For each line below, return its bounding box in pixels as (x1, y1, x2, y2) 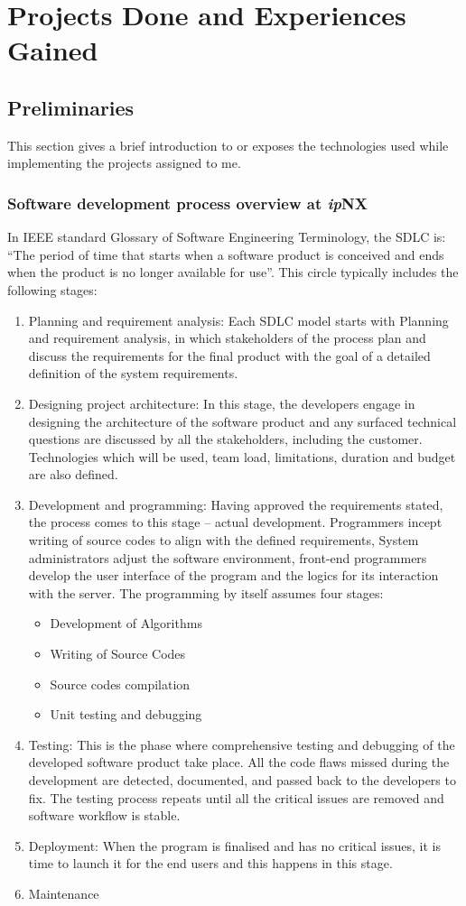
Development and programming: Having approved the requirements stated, (28, 495, 443, 513)
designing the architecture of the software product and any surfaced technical (28, 411, 457, 430)
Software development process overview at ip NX (7, 191, 368, 214)
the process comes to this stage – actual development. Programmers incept (28, 513, 443, 532)
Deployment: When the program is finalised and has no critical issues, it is (28, 836, 442, 855)
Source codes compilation (50, 674, 191, 693)
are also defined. (28, 465, 118, 484)
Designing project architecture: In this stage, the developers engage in (28, 393, 415, 412)
